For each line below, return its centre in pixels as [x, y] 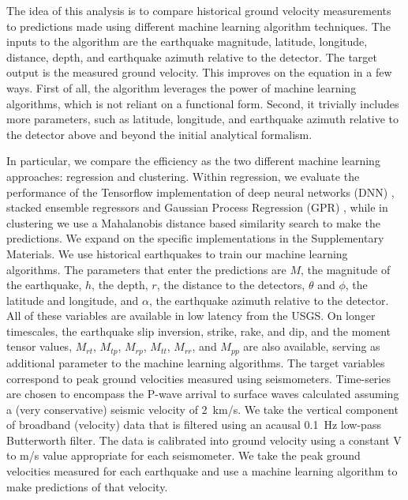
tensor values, [39, 346]
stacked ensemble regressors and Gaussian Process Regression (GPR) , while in [197, 207]
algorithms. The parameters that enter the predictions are [146, 269]
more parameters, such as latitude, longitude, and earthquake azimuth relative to [203, 119]
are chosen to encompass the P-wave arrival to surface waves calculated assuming [203, 394]
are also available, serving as [312, 346]
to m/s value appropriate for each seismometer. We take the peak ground [183, 455]
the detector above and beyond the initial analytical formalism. [159, 134]
